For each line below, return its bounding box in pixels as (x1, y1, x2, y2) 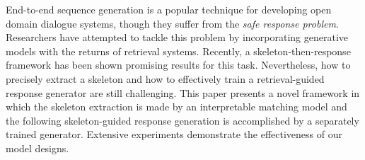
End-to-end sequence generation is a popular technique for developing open (6, 2, 332, 16)
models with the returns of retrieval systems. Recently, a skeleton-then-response (6, 43, 351, 58)
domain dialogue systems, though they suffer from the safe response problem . (6, 16, 339, 30)
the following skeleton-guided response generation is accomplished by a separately (6, 113, 359, 127)
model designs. (6, 140, 69, 155)
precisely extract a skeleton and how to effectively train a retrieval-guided (6, 71, 325, 86)
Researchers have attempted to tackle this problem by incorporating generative (6, 30, 349, 45)
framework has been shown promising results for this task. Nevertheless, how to (6, 57, 351, 72)
